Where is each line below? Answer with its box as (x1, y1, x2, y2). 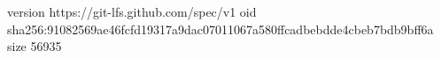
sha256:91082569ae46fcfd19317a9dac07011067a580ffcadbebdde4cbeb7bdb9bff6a (7, 19, 434, 38)
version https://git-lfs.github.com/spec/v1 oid (7, 3, 257, 20)
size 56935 (7, 37, 62, 55)
